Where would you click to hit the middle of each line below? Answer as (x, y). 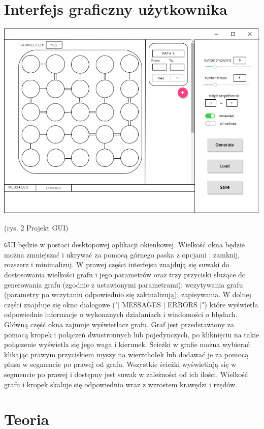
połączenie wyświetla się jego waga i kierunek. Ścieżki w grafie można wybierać (127, 344)
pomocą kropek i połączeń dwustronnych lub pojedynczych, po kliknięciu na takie (132, 334)
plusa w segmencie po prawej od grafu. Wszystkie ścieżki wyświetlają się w (120, 364)
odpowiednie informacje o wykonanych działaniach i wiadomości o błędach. (121, 314)
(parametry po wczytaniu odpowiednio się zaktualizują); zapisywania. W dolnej (128, 294)
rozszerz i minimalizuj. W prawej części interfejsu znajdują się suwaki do (117, 264)
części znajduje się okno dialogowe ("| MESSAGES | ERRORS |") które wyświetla (131, 304)
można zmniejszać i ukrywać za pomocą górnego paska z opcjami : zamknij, (122, 254)
